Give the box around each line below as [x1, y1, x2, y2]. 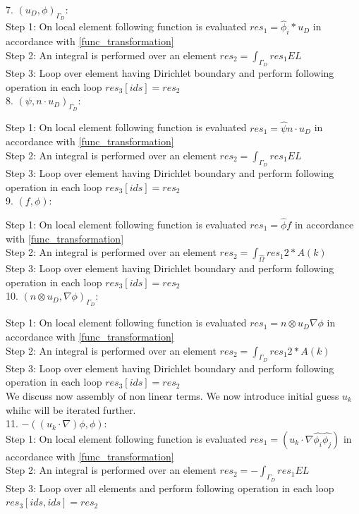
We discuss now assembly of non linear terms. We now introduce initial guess [6, 388, 339, 403]
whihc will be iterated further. [6, 402, 136, 417]
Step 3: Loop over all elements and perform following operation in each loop [6, 480, 334, 495]
